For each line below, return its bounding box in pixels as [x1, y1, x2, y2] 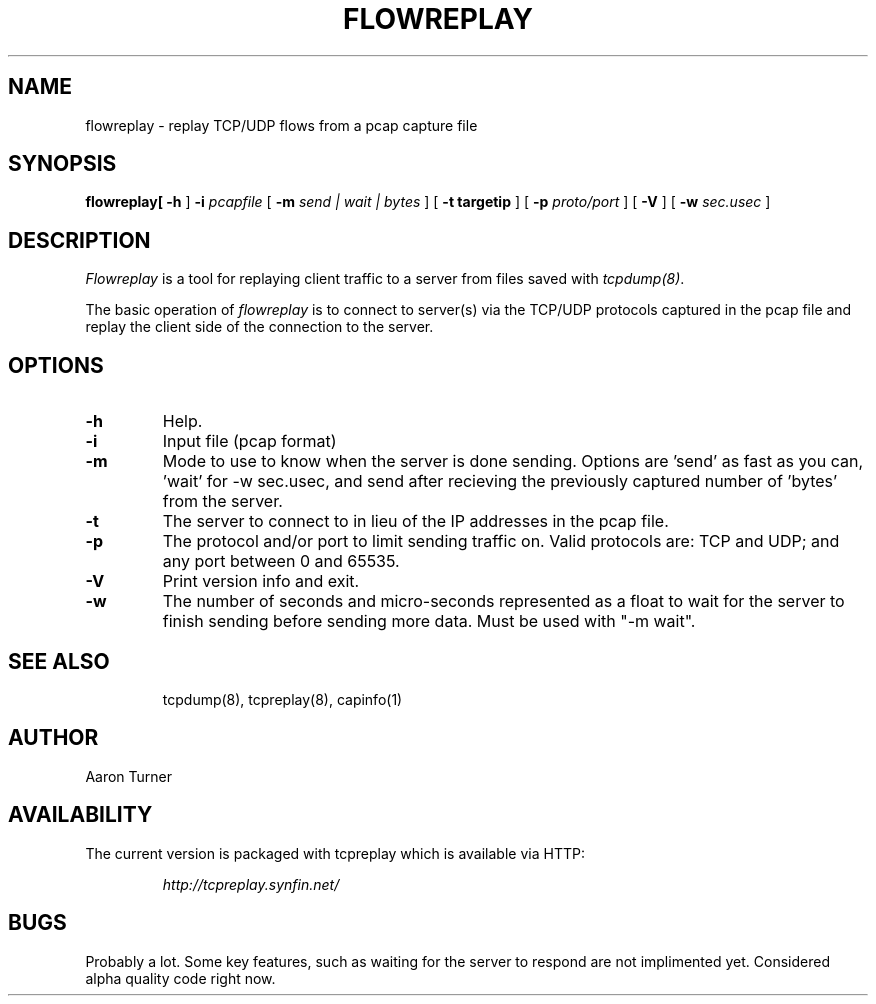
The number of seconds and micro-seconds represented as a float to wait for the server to [162, 591, 845, 612]
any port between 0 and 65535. [162, 551, 400, 572]
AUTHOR [8, 725, 99, 751]
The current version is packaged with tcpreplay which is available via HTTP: [85, 844, 585, 862]
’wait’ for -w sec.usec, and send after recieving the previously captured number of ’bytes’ [162, 471, 838, 492]
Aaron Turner [85, 767, 173, 785]
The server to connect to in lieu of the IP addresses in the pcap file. [162, 511, 669, 532]
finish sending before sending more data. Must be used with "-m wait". [162, 611, 696, 632]
